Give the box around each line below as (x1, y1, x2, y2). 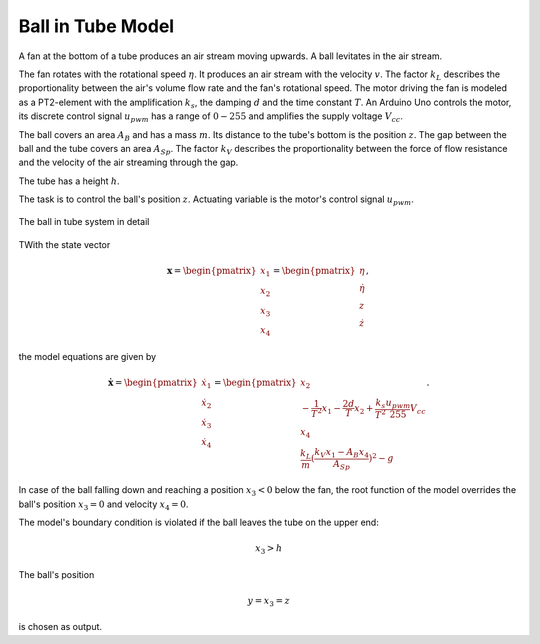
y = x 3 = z (247, 595, 290, 609)
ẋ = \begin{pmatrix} (107, 377, 199, 389)
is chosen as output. (18, 621, 103, 633)
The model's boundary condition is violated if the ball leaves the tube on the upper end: (18, 516, 379, 528)
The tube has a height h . (18, 175, 120, 187)
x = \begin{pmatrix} (166, 265, 257, 277)
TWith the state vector (18, 238, 111, 250)
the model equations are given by (18, 350, 157, 362)
